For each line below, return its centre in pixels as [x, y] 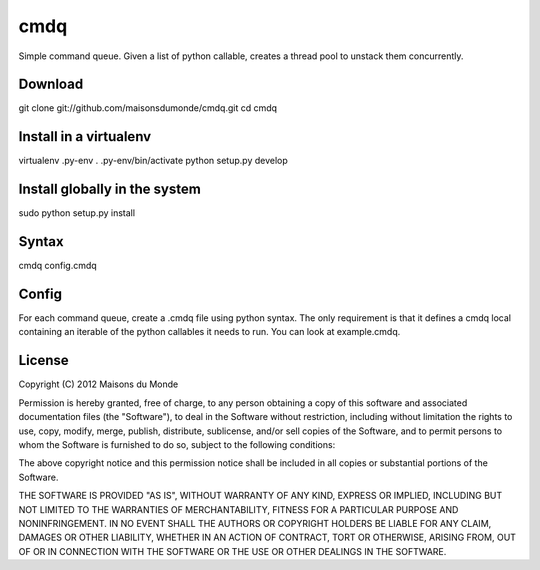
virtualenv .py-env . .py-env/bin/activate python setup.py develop [153, 161]
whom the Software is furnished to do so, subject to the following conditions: [177, 444]
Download [51, 84]
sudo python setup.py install [76, 213]
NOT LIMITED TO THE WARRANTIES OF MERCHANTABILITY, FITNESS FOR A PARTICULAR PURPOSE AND [238, 509]
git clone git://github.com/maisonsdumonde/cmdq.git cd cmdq [148, 108]
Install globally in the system [110, 189]
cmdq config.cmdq [57, 266]
